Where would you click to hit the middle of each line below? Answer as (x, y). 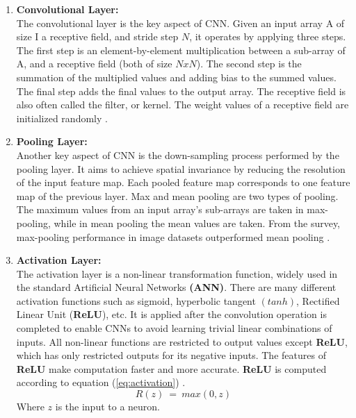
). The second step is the (249, 64)
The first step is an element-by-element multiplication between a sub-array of (181, 50)
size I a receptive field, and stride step (97, 36)
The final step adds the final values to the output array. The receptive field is (181, 91)
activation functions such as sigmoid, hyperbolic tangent (136, 300)
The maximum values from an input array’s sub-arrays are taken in (160, 209)
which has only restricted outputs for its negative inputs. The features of (171, 355)
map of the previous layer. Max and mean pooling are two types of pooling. (177, 195)
